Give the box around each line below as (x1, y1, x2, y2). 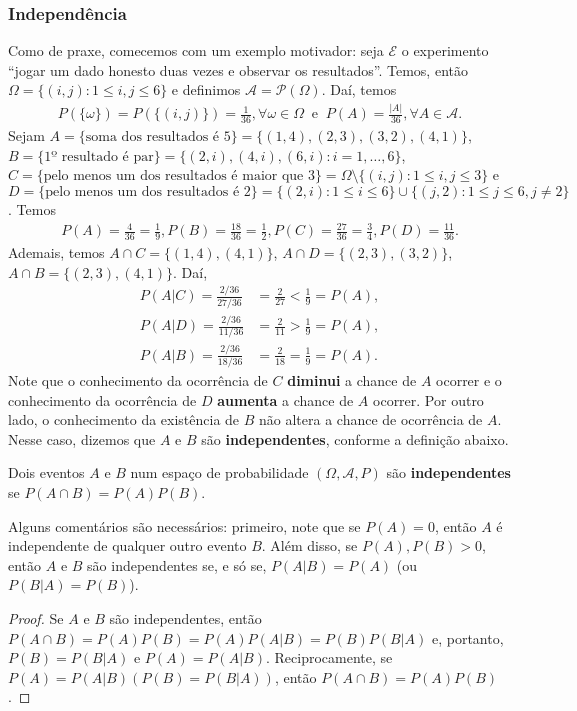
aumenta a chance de (217, 389, 354, 410)
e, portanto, (431, 627, 504, 648)
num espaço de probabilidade (130, 462, 309, 483)
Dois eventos (8, 462, 85, 483)
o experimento (401, 40, 489, 61)
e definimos (171, 79, 241, 100)
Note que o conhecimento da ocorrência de (8, 370, 268, 391)
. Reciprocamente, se (265, 647, 393, 668)
